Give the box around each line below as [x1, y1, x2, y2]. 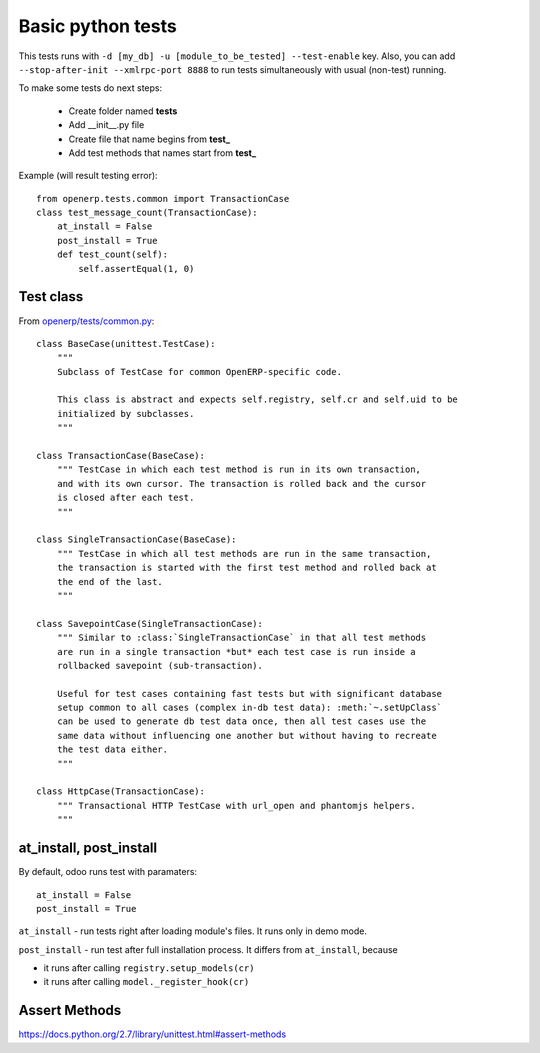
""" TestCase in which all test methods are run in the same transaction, [56, 548, 432, 559]
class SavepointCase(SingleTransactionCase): [36, 618, 264, 629]
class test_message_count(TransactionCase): [36, 207, 259, 219]
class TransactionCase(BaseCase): [36, 450, 205, 462]
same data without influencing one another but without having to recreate [56, 730, 437, 741]
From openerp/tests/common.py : [18, 315, 155, 327]
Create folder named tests [68, 105, 178, 117]
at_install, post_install [18, 840, 158, 857]
